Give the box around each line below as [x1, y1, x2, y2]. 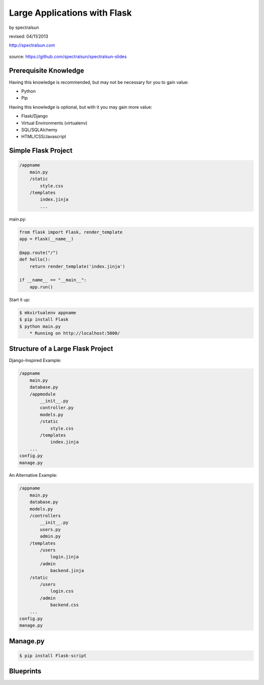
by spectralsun [9, 24, 39, 30]
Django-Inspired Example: [9, 358, 62, 364]
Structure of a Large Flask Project [9, 344, 113, 353]
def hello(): [19, 257, 51, 262]
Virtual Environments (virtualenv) [21, 120, 88, 126]
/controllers [29, 513, 61, 519]
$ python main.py [19, 323, 61, 329]
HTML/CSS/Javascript [21, 134, 66, 140]
